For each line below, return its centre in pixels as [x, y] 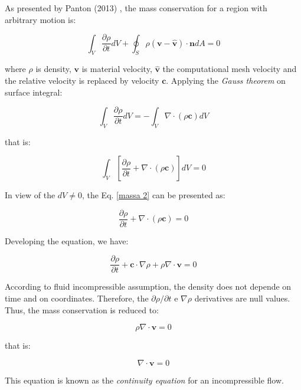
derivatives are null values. [242, 298]
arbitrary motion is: [40, 19]
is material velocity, [117, 69]
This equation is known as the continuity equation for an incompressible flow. [144, 380]
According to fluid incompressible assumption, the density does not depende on [148, 286]
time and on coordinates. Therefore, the [77, 298]
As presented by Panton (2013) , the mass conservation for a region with [136, 8]
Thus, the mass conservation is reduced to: [82, 309]
